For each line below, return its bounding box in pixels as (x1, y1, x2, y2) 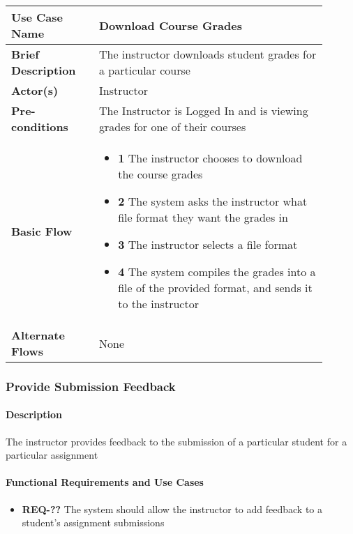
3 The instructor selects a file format (118, 236, 298, 252)
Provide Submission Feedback (6, 377, 176, 395)
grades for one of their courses (98, 119, 246, 135)
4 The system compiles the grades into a (118, 264, 316, 280)
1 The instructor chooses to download (118, 150, 303, 166)
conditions (11, 119, 68, 135)
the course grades (118, 166, 203, 182)
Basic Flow (11, 222, 73, 239)
